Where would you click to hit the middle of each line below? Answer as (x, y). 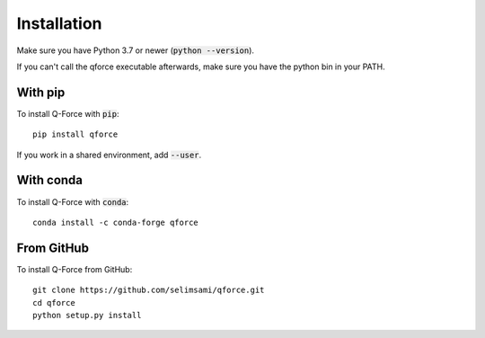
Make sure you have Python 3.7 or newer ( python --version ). (136, 50)
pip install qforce (75, 134)
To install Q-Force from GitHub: (75, 269)
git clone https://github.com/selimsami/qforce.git (149, 290)
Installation (59, 23)
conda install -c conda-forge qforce (116, 222)
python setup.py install (87, 315)
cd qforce (54, 302)
